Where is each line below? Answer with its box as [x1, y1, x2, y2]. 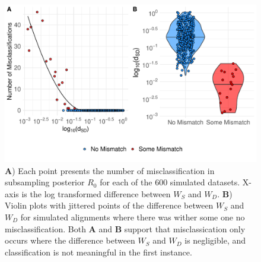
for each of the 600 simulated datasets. [100, 176, 240, 188]
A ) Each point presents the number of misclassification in [5, 164, 215, 176]
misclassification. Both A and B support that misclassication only [5, 222, 246, 235]
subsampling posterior [5, 176, 85, 188]
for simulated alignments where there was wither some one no [20, 210, 245, 223]
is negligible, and [184, 234, 246, 247]
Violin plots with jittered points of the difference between [5, 199, 214, 212]
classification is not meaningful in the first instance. [5, 245, 192, 258]
